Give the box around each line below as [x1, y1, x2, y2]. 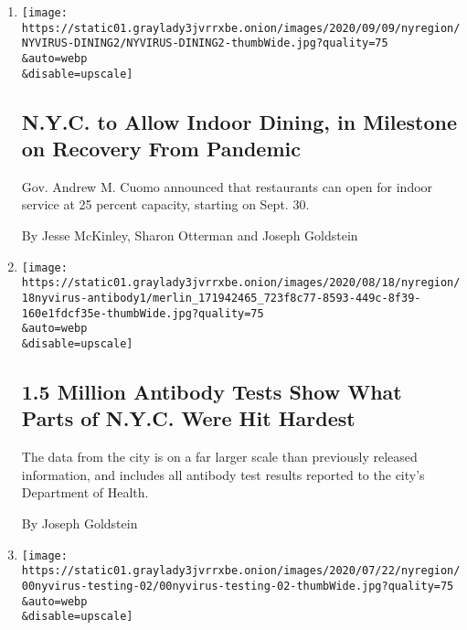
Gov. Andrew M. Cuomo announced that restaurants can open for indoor [21, 176, 433, 196]
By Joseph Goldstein [21, 513, 138, 532]
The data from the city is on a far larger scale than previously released [21, 447, 418, 466]
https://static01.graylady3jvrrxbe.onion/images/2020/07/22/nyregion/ [21, 564, 461, 578]
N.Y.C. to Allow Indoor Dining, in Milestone [21, 107, 458, 135]
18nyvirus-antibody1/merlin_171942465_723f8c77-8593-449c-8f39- [21, 291, 421, 304]
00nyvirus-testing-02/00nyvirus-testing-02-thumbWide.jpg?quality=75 [21, 579, 454, 593]
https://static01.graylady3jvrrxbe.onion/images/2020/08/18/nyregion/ [21, 276, 461, 290]
